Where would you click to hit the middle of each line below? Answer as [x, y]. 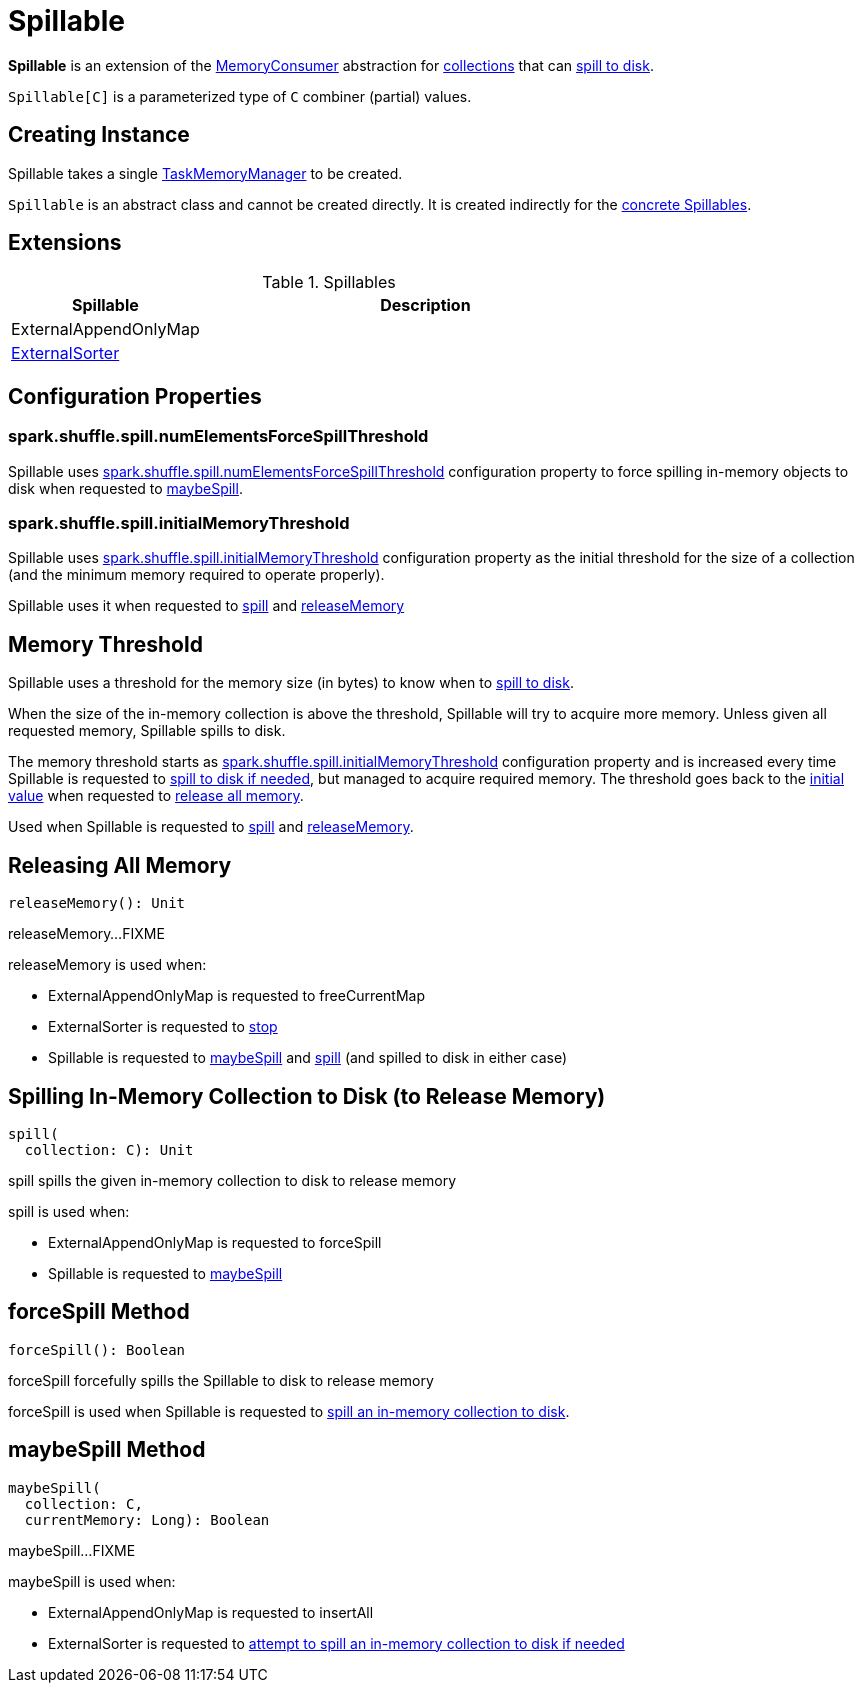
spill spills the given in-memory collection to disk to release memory [232, 1180]
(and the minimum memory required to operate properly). [196, 575]
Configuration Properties [135, 396]
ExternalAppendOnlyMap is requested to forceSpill [215, 1242]
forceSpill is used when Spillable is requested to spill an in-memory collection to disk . [289, 1411]
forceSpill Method [99, 1312]
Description [425, 305]
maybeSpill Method [107, 1450]
